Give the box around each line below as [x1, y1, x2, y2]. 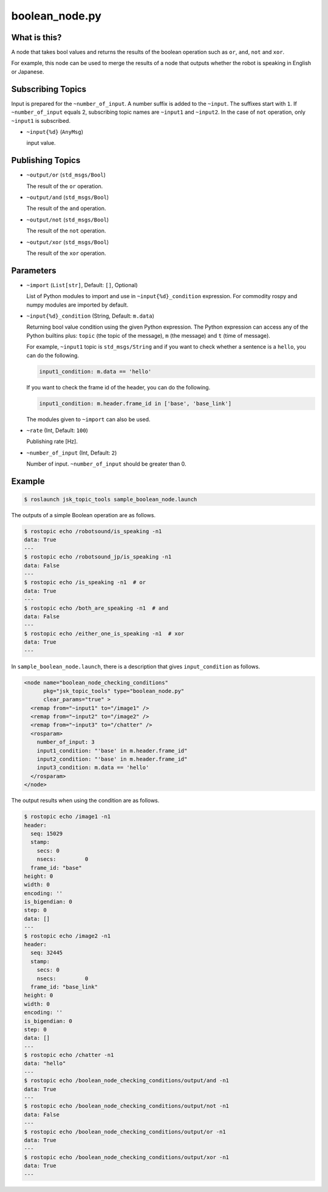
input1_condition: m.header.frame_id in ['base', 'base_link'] [39, 400, 232, 407]
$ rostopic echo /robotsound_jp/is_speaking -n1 [24, 554, 172, 560]
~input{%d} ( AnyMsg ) [26, 128, 84, 135]
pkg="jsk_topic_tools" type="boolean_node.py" [43, 688, 185, 694]
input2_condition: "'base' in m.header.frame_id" [36, 756, 188, 763]
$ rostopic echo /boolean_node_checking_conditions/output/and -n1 [24, 1077, 230, 1084]
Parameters [11, 265, 56, 276]
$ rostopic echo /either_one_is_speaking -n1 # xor [24, 630, 185, 637]
